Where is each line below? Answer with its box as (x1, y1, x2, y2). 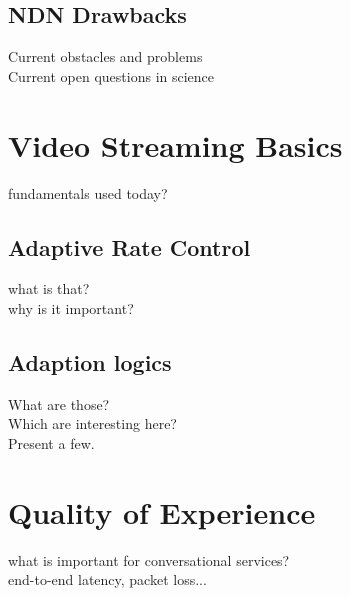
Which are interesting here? (8, 413, 177, 434)
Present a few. (8, 432, 95, 453)
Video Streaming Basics (8, 124, 343, 165)
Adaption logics (8, 346, 172, 377)
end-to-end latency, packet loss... (8, 569, 207, 590)
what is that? (8, 278, 90, 299)
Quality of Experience (8, 491, 316, 532)
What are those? (8, 393, 110, 414)
